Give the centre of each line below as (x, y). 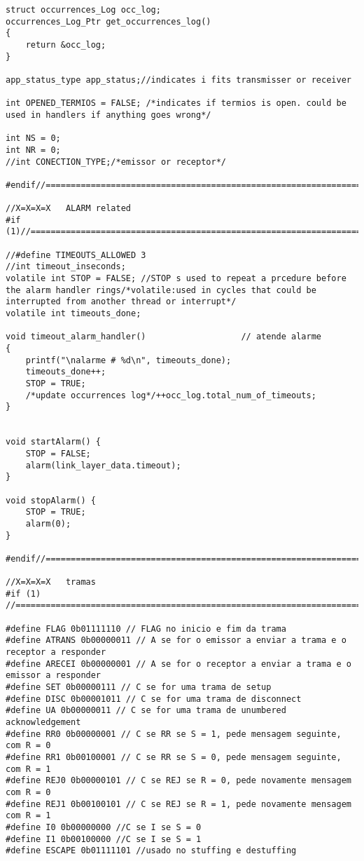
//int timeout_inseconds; (66, 267)
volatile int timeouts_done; (73, 314)
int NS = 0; (33, 138)
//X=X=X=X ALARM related (68, 209)
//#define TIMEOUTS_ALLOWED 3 (76, 255)
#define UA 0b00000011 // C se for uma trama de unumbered (146, 711)
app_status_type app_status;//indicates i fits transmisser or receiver (178, 80)
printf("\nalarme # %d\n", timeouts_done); (128, 360)
